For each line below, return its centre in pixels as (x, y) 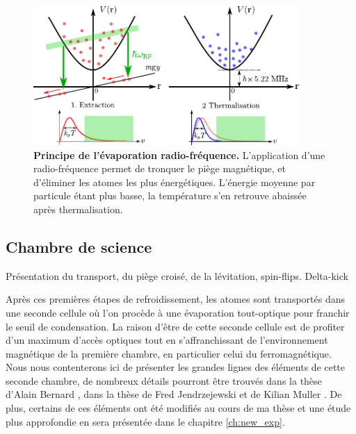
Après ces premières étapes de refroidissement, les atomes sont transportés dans (175, 299)
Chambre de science (79, 246)
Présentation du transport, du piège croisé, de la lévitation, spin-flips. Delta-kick (177, 275)
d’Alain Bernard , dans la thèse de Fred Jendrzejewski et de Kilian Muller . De (174, 394)
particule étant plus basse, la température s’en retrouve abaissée (170, 195)
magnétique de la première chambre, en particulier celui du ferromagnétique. (169, 353)
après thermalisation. (78, 209)
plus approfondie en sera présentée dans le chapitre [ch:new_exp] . (145, 421)
